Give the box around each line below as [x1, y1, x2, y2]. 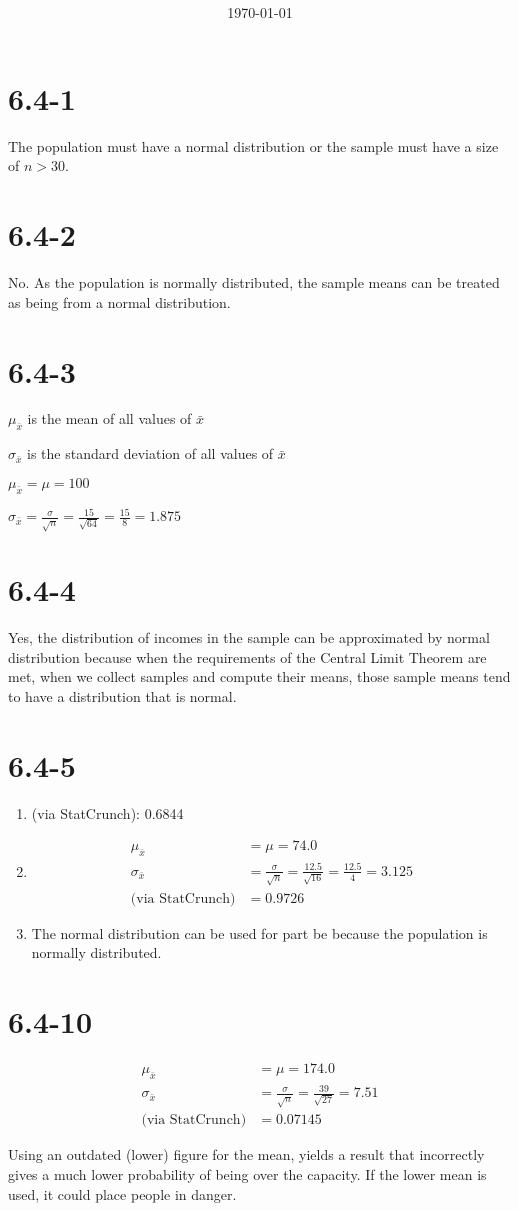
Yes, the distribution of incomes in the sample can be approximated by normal [8, 627, 490, 648]
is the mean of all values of [27, 408, 192, 429]
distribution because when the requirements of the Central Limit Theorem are [8, 646, 487, 667]
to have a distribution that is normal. [8, 686, 237, 707]
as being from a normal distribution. [8, 291, 231, 312]
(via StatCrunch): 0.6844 [31, 802, 184, 823]
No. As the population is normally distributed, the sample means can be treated [8, 272, 500, 293]
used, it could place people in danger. [8, 1183, 237, 1204]
